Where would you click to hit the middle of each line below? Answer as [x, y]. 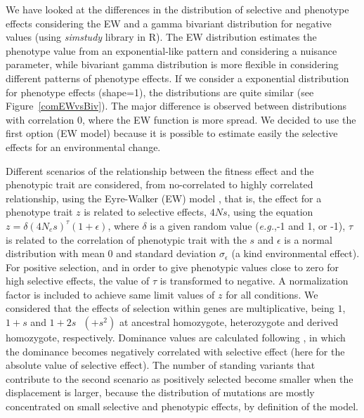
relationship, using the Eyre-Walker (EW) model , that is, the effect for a [164, 198]
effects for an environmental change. [83, 146]
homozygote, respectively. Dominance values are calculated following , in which [176, 338]
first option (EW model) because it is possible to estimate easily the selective [172, 133]
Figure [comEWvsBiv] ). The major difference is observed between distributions [176, 106]
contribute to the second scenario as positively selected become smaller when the [180, 378]
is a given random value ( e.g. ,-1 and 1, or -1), [248, 225]
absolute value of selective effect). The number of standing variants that [161, 365]
